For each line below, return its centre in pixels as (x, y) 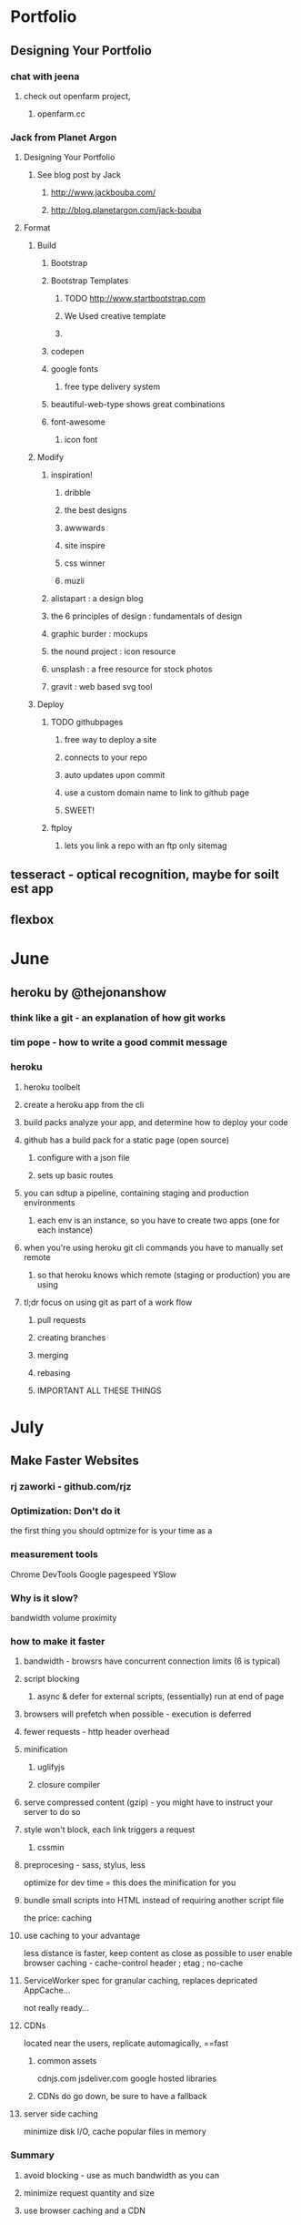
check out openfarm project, (77, 96)
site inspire (85, 546)
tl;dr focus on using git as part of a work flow (108, 1302)
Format (37, 228)
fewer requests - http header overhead (96, 1732)
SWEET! (79, 810)
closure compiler (69, 1785)
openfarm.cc (61, 113)
